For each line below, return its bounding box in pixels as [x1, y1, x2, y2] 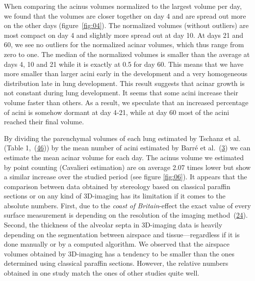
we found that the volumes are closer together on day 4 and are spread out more [4, 10, 246, 21]
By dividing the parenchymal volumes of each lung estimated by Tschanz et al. [4, 133, 241, 143]
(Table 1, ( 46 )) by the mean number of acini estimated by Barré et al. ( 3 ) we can [4, 142, 251, 153]
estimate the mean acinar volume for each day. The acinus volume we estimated [4, 152, 244, 162]
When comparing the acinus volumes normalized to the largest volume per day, [4, 1, 242, 11]
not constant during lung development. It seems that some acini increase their [4, 87, 238, 98]
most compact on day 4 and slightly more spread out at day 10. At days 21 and [4, 29, 244, 40]
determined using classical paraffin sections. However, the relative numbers [4, 258, 229, 268]
